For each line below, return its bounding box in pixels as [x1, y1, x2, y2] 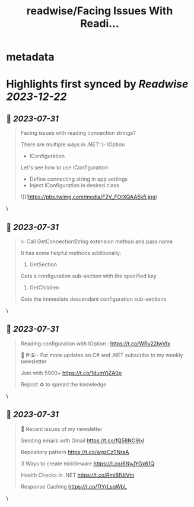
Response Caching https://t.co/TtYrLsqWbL [20, 483, 128, 490]
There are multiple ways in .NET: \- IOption [20, 141, 125, 148]
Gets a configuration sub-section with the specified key [20, 272, 157, 279]
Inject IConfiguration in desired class [29, 182, 120, 189]
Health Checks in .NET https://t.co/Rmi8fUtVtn [20, 471, 135, 478]
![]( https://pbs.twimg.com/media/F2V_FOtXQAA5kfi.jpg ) [20, 193, 158, 200]
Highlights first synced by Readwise [6, 77, 189, 91]
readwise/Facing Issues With [26, 4, 173, 18]
